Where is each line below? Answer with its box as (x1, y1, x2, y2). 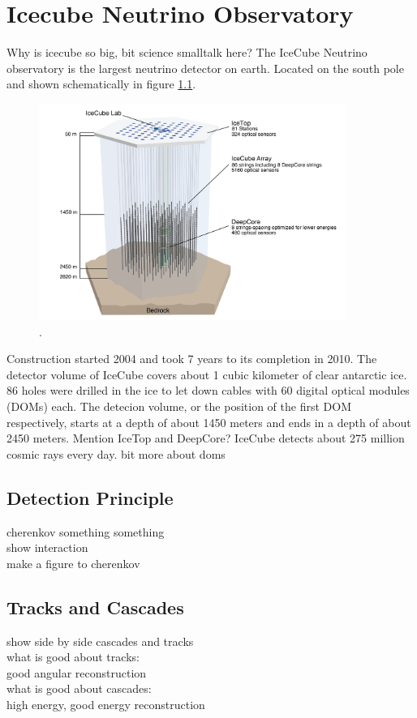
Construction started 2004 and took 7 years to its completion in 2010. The (6, 350, 377, 367)
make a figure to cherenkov (6, 554, 140, 571)
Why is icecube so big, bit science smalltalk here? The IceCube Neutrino (6, 44, 368, 61)
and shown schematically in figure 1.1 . (6, 75, 196, 92)
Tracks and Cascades (6, 594, 184, 619)
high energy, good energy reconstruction (6, 695, 205, 712)
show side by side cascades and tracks (6, 632, 194, 649)
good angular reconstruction (6, 664, 147, 681)
